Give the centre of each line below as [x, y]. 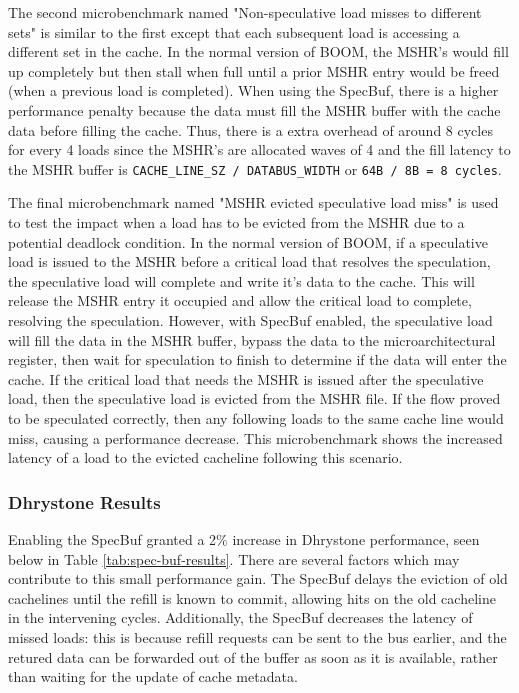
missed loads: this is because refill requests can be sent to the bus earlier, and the [257, 636]
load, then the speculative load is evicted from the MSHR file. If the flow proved [254, 398]
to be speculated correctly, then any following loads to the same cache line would [256, 417]
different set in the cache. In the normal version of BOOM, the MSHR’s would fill [258, 51]
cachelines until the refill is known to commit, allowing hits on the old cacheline [252, 597]
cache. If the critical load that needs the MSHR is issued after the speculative [246, 378]
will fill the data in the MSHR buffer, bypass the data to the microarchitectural [252, 339]
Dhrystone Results [84, 501]
